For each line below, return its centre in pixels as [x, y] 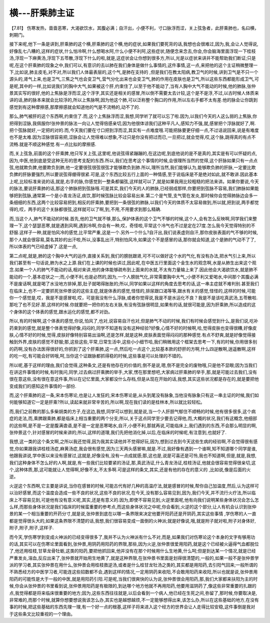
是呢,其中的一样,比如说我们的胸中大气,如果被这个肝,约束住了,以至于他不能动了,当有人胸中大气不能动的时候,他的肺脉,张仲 [132, 86]
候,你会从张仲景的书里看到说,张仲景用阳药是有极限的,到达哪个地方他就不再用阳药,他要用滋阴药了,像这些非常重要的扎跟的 [133, 586]
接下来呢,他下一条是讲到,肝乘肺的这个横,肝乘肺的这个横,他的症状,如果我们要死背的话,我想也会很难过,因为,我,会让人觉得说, [134, 44]
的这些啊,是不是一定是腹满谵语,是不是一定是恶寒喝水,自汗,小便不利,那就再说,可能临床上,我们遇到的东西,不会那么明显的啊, [133, 425]
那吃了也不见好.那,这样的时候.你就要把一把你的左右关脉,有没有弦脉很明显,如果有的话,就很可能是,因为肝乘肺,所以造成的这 [132, 304]
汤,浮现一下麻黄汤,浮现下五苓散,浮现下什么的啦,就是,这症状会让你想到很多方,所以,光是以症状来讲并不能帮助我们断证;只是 [132, 58]
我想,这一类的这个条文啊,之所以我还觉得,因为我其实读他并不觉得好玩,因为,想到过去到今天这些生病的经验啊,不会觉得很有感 [133, 441]
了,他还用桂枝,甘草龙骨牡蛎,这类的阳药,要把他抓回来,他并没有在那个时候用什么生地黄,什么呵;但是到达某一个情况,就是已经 [132, 551]
